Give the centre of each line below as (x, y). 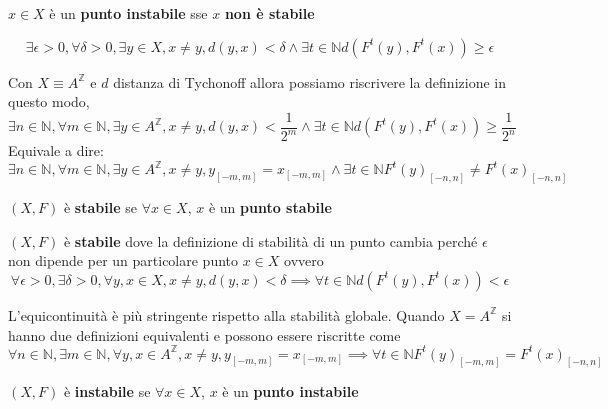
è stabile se (100, 207)
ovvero (304, 260)
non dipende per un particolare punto (123, 260)
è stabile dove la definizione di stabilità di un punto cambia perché (270, 240)
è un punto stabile (270, 207)
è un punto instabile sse (128, 13)
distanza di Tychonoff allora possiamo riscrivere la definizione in (309, 81)
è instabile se (107, 391)
